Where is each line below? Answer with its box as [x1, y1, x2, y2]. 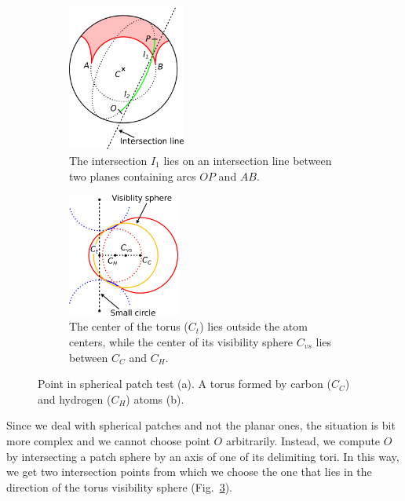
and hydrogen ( [38, 390, 111, 407]
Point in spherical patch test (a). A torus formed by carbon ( [38, 375, 331, 392]
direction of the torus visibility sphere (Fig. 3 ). [6, 478, 232, 495]
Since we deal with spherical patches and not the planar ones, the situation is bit [6, 417, 396, 433]
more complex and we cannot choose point [6, 432, 210, 448]
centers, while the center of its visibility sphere [69, 333, 294, 349]
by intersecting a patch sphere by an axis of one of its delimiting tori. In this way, [6, 448, 400, 464]
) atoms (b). [126, 390, 184, 407]
